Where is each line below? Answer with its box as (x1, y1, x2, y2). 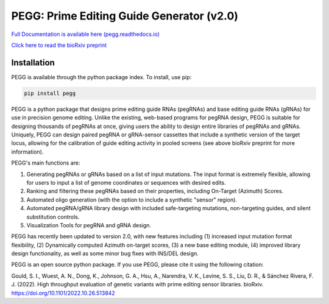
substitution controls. (26, 213, 80, 221)
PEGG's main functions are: (11, 159, 80, 167)
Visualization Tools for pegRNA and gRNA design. (26, 221, 152, 228)
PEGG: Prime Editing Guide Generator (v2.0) (11, 9, 239, 23)
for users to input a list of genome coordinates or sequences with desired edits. (26, 179, 227, 186)
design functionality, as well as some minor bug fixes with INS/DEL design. (11, 250, 199, 257)
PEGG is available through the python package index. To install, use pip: (11, 73, 192, 80)
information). (11, 148, 44, 155)
